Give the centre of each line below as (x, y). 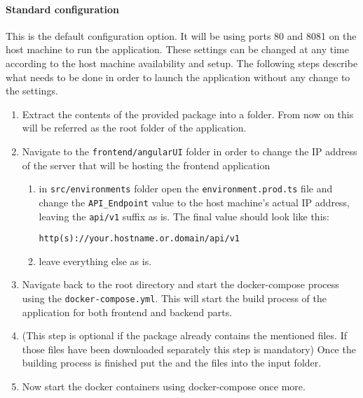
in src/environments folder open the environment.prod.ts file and (186, 189)
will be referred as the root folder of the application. (134, 128)
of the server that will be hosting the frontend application (146, 165)
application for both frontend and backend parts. (127, 312)
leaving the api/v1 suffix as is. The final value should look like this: (184, 216)
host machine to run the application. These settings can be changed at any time (177, 49)
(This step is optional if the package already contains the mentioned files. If (184, 335)
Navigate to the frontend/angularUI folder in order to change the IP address (190, 151)
